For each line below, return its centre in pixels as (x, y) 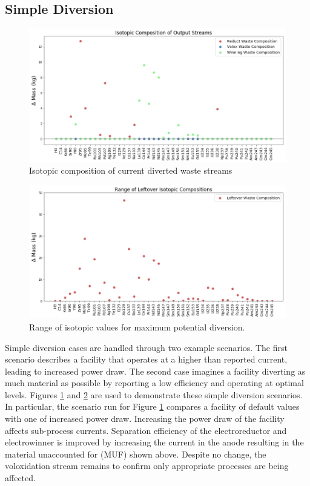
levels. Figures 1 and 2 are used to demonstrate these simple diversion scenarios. (154, 394)
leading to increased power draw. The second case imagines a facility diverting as (155, 371)
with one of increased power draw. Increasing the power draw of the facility (145, 419)
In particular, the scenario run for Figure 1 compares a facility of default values (152, 406)
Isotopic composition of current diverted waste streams (131, 170)
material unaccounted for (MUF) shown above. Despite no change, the (136, 454)
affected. (20, 478)
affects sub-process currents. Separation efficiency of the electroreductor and (146, 430)
